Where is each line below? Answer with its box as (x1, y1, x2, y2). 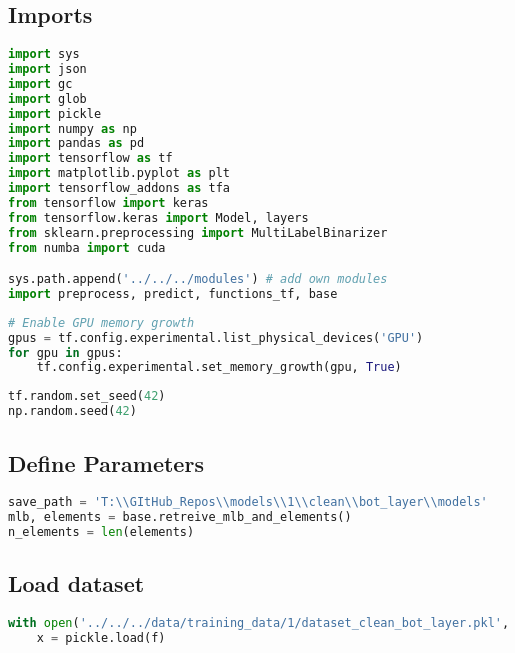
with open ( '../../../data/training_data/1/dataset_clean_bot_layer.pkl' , (8, 616, 510, 631)
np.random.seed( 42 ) (8, 404, 137, 419)
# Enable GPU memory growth (8, 315, 195, 330)
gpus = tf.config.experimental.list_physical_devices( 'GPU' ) (8, 330, 424, 345)
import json (8, 62, 87, 77)
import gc (8, 76, 73, 91)
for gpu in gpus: (8, 345, 123, 360)
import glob (8, 91, 87, 106)
